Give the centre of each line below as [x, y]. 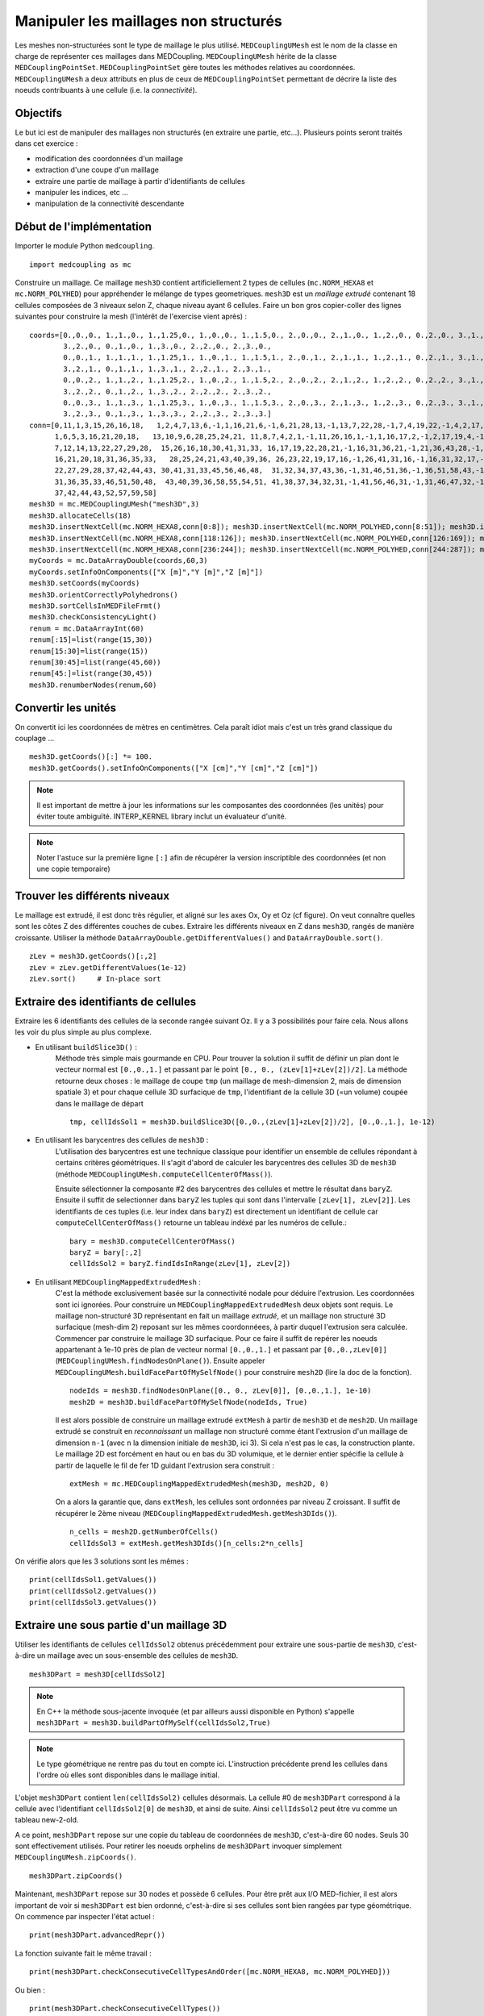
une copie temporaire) [73, 869]
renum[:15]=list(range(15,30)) [91, 640]
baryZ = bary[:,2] [106, 1252]
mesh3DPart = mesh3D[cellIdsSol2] [97, 1674]
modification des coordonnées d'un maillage [109, 158]
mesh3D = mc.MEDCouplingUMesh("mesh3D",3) [115, 504]
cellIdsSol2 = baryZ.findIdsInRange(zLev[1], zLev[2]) [180, 1264]
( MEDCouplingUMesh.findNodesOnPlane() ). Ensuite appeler [160, 1361]
